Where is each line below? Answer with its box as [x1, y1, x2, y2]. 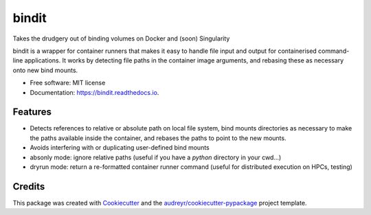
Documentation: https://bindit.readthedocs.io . [30, 88, 159, 96]
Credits [12, 181, 45, 192]
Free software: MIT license [30, 79, 106, 87]
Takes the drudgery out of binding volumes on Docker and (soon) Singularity [12, 34, 230, 43]
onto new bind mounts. [12, 66, 78, 74]
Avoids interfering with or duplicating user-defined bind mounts [30, 144, 210, 152]
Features [12, 106, 52, 118]
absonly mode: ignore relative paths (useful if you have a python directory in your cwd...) [30, 153, 282, 161]
